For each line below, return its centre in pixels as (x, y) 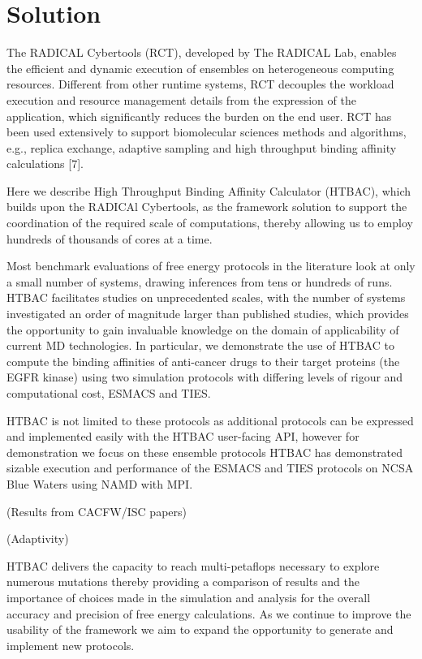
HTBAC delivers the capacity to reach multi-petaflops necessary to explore (193, 565)
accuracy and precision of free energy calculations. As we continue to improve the (209, 613)
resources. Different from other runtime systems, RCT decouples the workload (200, 84)
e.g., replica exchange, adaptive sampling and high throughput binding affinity (202, 147)
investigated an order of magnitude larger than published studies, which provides (208, 314)
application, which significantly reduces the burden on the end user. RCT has (199, 116)
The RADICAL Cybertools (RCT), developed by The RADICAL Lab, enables (202, 52)
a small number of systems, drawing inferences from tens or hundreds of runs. (200, 281)
